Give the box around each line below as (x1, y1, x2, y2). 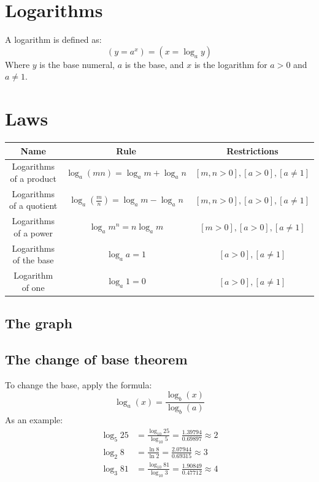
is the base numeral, (39, 58, 115, 70)
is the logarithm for (194, 58, 267, 70)
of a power (13, 226, 53, 239)
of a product (10, 171, 56, 184)
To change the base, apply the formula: (5, 378, 152, 391)
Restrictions (226, 144, 279, 157)
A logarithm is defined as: (5, 33, 102, 46)
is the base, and (125, 58, 184, 70)
